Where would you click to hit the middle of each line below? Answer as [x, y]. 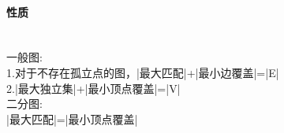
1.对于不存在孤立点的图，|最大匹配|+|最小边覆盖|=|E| [143, 72]
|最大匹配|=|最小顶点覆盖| [72, 118]
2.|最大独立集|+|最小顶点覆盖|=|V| [93, 88]
